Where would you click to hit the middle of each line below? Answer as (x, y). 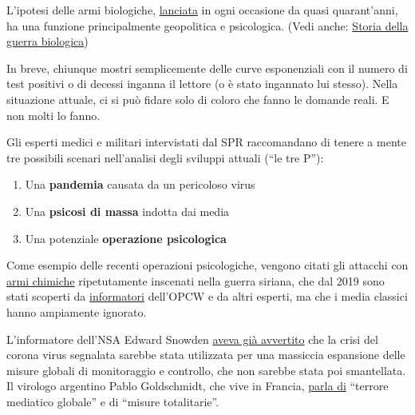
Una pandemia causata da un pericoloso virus (140, 184)
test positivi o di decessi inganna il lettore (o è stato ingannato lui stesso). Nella (202, 84)
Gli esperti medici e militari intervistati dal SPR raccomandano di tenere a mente (206, 142)
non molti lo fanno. (53, 115)
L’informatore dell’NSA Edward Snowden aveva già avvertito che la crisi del (192, 339)
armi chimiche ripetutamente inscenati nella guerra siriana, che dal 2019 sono (196, 280)
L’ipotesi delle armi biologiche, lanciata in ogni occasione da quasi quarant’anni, (202, 10)
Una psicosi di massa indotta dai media (127, 211)
